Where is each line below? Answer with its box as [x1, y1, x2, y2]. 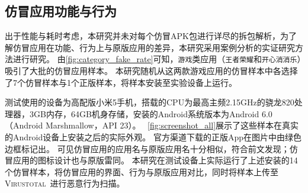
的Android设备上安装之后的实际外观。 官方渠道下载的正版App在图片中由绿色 [5, 131, 301, 143]
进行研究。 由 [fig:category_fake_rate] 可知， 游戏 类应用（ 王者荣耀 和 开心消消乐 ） [12, 53, 301, 65]
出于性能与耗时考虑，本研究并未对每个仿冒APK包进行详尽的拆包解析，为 [5, 30, 288, 42]
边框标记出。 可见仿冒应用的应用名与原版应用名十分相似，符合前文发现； [5, 142, 290, 155]
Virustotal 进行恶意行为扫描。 [5, 177, 125, 189]
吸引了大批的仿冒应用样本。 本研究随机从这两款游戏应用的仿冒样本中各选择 [5, 65, 298, 77]
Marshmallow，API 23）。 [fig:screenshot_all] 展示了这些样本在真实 [45, 119, 299, 131]
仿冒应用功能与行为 [5, 2, 117, 20]
